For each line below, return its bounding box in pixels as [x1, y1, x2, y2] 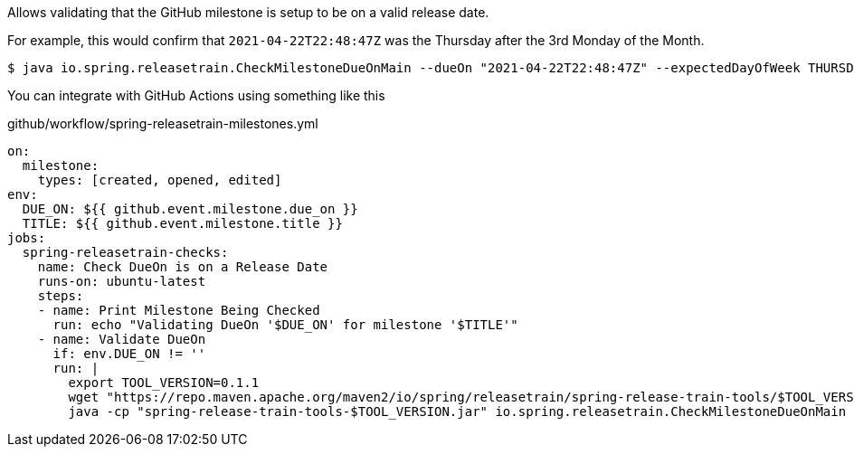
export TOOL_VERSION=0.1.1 [68, 375, 260, 390]
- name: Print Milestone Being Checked [37, 303, 320, 317]
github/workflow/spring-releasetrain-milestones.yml [7, 116, 318, 131]
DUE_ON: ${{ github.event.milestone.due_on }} [22, 202, 358, 216]
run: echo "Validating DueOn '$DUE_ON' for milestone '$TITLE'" [52, 317, 518, 332]
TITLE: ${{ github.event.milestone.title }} [22, 216, 343, 231]
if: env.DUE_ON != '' [52, 346, 206, 361]
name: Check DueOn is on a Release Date [37, 260, 328, 274]
